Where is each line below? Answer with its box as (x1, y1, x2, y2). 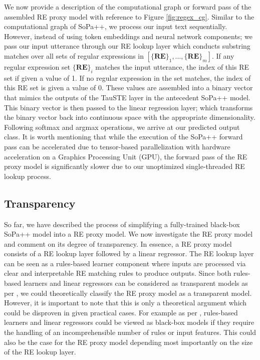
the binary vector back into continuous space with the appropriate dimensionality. (4, 112, 255, 122)
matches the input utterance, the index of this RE (95, 61, 249, 72)
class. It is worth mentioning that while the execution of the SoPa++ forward (4, 131, 243, 142)
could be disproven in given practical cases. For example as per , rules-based (4, 307, 238, 317)
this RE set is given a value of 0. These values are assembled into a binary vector (4, 82, 253, 93)
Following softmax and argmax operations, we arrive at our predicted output (4, 121, 240, 132)
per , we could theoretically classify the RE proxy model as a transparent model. (4, 287, 252, 298)
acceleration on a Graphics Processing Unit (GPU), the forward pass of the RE (4, 151, 247, 161)
